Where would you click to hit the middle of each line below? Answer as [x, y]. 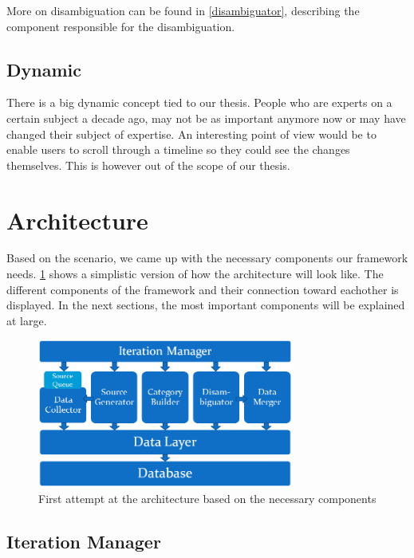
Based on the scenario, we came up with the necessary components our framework [207, 258]
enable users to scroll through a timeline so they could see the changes [178, 149]
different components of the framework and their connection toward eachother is [203, 289]
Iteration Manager [84, 541]
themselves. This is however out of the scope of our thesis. [148, 165]
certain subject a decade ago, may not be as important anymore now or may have [206, 118]
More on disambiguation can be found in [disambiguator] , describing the [183, 10]
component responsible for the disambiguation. [121, 26]
